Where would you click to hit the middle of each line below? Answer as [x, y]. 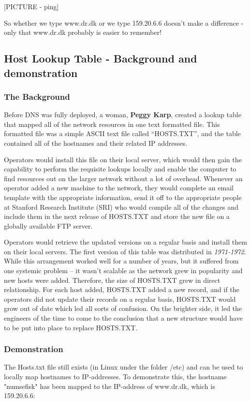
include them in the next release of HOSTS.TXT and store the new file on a [117, 216]
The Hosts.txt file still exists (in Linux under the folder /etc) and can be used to [124, 367]
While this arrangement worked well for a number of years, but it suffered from [121, 261]
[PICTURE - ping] [31, 6]
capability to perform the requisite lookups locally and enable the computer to [120, 169]
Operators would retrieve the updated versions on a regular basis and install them [125, 242]
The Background [37, 96]
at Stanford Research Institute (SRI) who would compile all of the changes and [121, 207]
